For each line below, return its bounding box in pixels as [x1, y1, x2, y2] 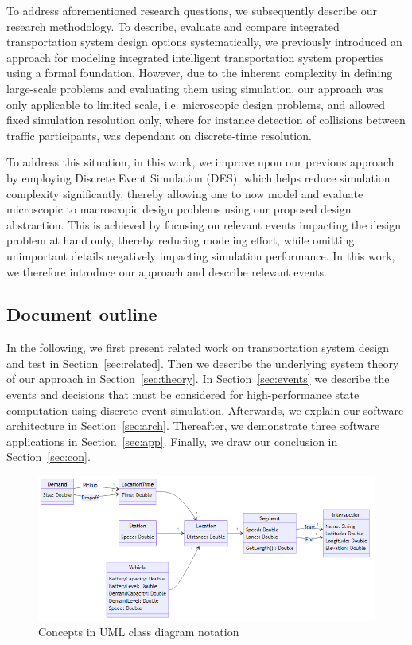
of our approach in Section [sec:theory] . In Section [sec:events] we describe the [6, 370, 390, 387]
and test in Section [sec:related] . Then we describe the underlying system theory [6, 354, 399, 371]
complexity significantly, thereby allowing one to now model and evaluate [6, 185, 363, 201]
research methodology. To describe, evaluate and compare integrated [6, 18, 340, 34]
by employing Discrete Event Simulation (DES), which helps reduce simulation [6, 169, 391, 186]
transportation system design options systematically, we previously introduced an [6, 33, 402, 50]
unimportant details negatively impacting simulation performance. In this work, [6, 247, 395, 264]
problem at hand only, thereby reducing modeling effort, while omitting [6, 232, 355, 248]
